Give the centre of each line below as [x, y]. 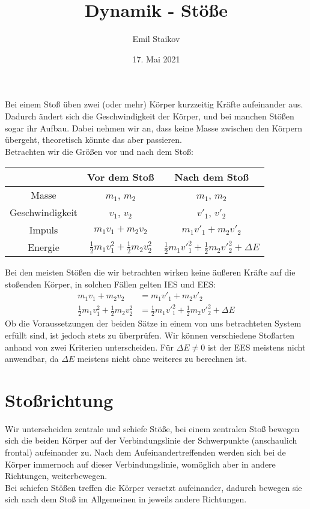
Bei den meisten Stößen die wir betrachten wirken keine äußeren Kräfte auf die [150, 272]
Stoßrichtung [59, 399]
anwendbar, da [32, 359]
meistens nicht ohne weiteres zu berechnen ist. [162, 359]
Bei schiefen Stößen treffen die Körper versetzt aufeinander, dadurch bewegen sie [153, 487]
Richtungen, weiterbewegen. [56, 476]
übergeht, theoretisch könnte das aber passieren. [93, 140]
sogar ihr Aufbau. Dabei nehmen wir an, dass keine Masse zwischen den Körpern [154, 128]
